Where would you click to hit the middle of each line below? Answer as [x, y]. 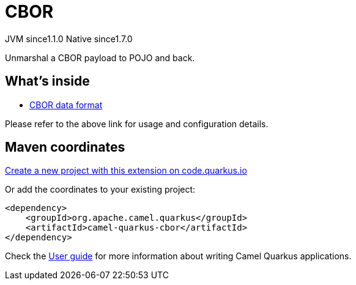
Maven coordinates [65, 147]
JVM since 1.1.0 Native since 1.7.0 [69, 39]
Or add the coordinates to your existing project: [100, 190]
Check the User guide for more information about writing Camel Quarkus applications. [178, 256]
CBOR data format [66, 105]
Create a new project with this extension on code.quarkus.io [126, 171]
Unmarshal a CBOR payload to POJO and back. [100, 57]
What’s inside [47, 81]
